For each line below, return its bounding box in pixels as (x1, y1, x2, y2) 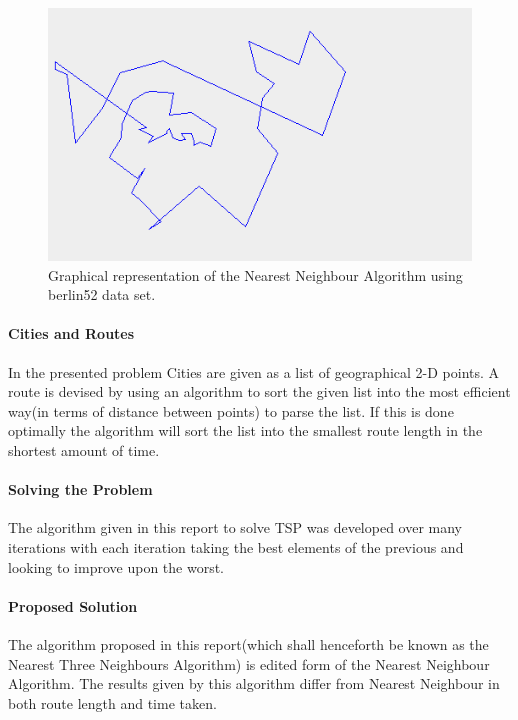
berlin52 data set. (48, 284, 156, 305)
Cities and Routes (8, 323, 135, 344)
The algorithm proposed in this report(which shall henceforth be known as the (8, 633, 489, 654)
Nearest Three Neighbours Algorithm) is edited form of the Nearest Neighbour (8, 653, 490, 674)
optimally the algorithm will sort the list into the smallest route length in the (8, 420, 483, 441)
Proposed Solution (8, 595, 138, 616)
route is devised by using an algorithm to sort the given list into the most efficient (8, 381, 511, 402)
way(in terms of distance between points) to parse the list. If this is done (8, 400, 454, 421)
